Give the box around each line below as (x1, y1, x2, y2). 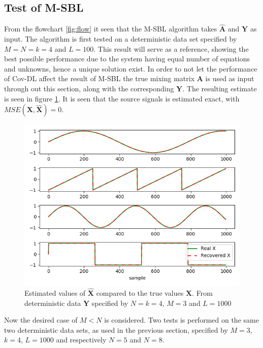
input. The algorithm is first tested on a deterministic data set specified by (4, 33, 237, 44)
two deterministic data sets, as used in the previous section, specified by (4, 324, 228, 335)
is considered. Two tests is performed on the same (104, 315, 259, 325)
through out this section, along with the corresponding (4, 83, 174, 93)
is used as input (205, 73, 254, 84)
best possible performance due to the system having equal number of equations (4, 53, 250, 64)
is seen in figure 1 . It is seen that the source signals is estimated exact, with (4, 93, 240, 103)
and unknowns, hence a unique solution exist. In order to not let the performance (4, 63, 257, 74)
